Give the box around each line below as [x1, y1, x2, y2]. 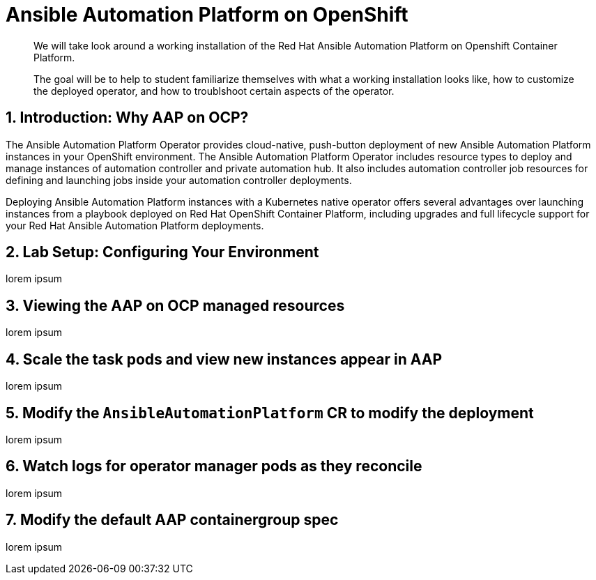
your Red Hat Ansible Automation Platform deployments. [6, 219, 264, 231]
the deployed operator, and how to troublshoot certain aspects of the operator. [33, 84, 395, 97]
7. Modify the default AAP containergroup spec [6, 511, 339, 529]
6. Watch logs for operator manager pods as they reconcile [6, 457, 422, 475]
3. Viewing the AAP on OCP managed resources [6, 296, 345, 314]
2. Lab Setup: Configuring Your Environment [6, 243, 319, 261]
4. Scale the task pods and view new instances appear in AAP [6, 350, 443, 368]
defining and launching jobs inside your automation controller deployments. [6, 174, 352, 186]
